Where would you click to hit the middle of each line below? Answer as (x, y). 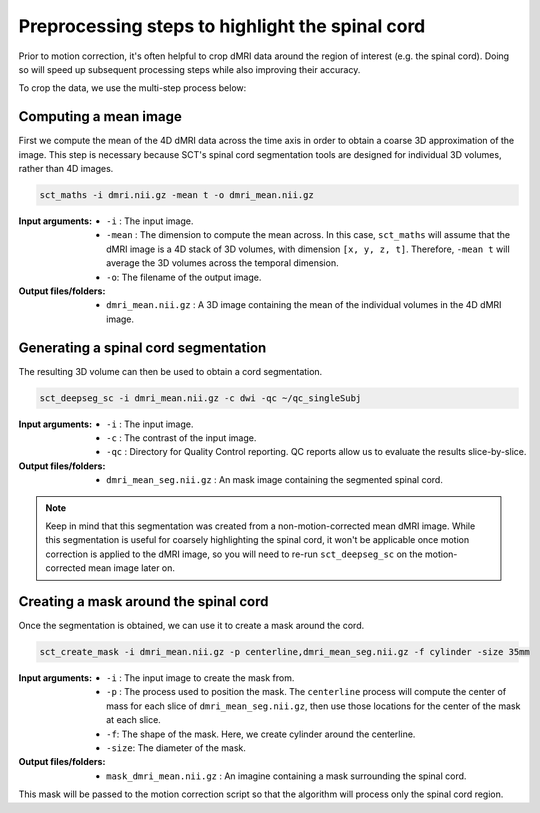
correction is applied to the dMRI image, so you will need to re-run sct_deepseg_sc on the (234, 554)
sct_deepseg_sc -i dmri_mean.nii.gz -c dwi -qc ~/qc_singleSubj (200, 398)
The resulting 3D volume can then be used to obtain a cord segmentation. (170, 371)
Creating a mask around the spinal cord (143, 601)
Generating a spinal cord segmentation (142, 347)
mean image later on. (131, 568)
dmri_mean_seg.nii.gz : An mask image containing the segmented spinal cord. (275, 480)
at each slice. (134, 720)
